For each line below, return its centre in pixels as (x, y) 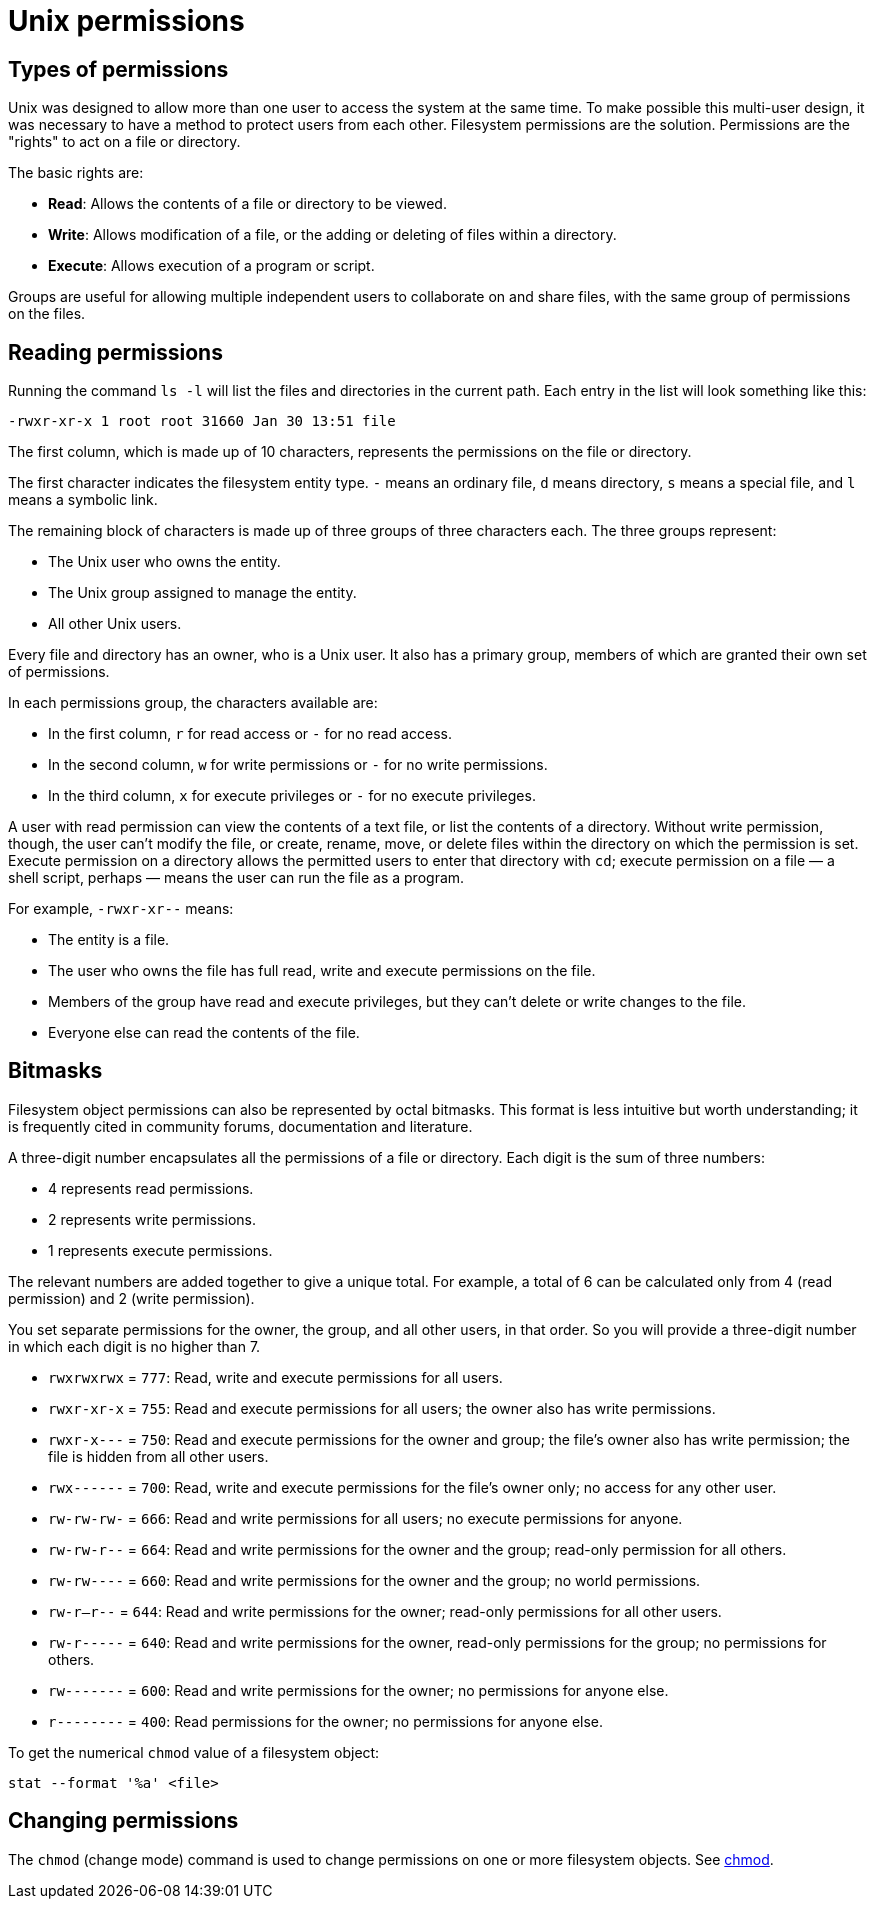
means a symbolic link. (83, 500)
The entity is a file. (109, 940)
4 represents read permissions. (151, 1188)
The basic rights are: (76, 173)
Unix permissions (126, 21)
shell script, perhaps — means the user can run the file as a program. (236, 878)
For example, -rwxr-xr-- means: (121, 909)
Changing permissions (123, 1821)
